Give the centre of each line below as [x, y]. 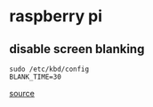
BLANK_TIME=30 [36, 77]
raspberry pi [56, 16]
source [22, 93]
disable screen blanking [77, 49]
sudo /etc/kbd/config [49, 69]
